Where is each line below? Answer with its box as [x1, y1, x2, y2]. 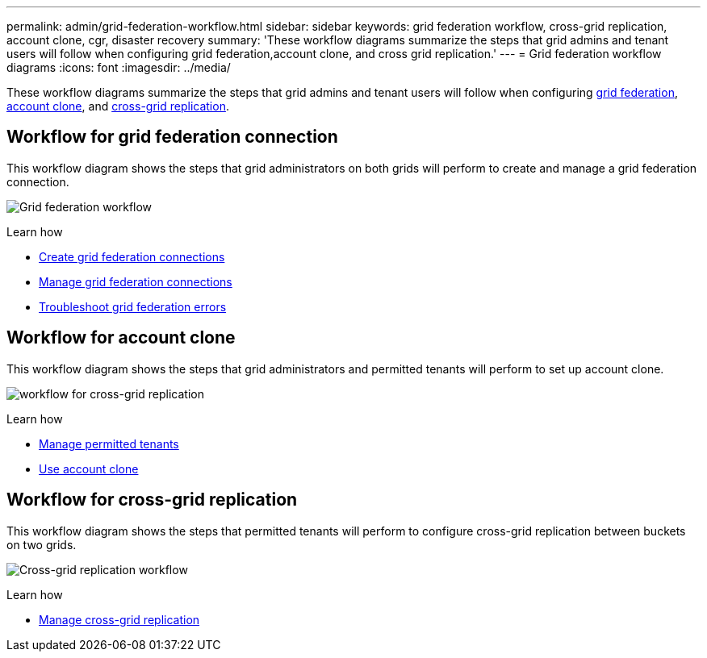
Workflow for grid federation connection [6, 127, 338, 148]
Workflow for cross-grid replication [6, 489, 298, 510]
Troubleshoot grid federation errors [39, 299, 227, 314]
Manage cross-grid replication [39, 612, 200, 627]
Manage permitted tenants [39, 436, 179, 451]
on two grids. [6, 537, 77, 552]
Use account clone [39, 461, 139, 476]
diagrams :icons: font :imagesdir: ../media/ [6, 60, 231, 74]
